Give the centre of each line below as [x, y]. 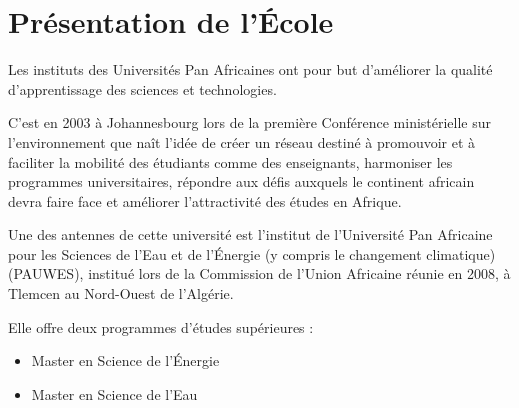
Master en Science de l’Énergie [125, 360]
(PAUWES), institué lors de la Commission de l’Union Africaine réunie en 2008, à [259, 273]
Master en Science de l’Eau [114, 393]
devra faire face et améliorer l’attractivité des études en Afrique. [205, 200]
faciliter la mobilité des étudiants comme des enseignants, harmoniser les [230, 161]
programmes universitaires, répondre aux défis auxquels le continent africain [241, 181]
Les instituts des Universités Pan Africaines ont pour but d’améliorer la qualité [250, 69]
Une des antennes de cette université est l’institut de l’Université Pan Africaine [250, 234]
